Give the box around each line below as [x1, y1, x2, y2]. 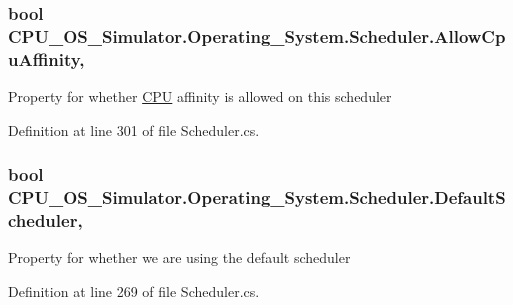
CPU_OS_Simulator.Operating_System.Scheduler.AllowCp [8, 23, 506, 48]
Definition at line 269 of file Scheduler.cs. [8, 280, 260, 301]
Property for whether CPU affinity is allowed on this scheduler [8, 86, 392, 107]
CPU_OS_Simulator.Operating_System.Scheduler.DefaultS [8, 185, 506, 210]
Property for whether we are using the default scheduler [8, 247, 351, 268]
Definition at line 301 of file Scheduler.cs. [8, 119, 260, 140]
